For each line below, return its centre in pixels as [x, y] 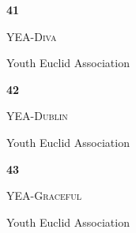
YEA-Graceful [44, 195]
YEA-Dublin [37, 116]
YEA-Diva [32, 36]
